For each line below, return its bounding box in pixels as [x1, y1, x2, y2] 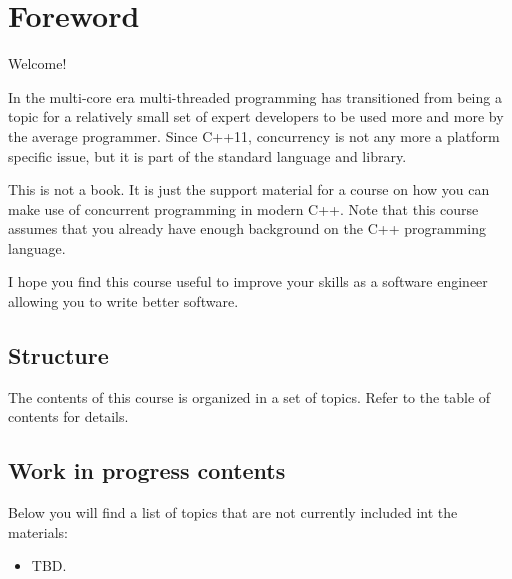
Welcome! [8, 53, 67, 74]
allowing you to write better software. [8, 291, 239, 312]
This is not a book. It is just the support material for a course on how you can [8, 179, 490, 200]
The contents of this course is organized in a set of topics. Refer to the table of [8, 386, 491, 407]
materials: [8, 521, 69, 542]
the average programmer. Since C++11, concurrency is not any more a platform [8, 125, 500, 146]
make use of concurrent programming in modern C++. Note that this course [8, 198, 479, 219]
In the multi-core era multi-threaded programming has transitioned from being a [8, 86, 502, 107]
